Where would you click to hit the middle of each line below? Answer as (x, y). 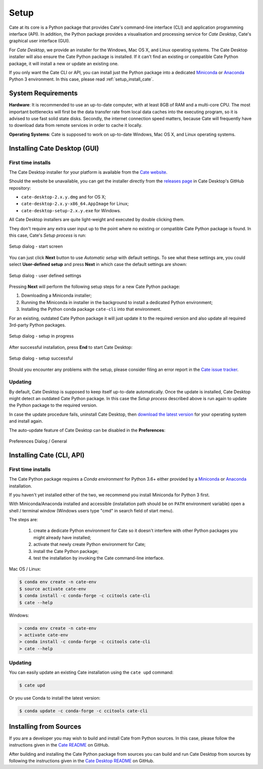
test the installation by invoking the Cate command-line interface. (99, 558)
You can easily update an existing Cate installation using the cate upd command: (91, 672)
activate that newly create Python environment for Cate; (90, 545)
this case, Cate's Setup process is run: (47, 235)
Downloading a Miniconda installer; (56, 296)
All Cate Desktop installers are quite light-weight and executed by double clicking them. (97, 220)
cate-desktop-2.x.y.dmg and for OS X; (64, 197)
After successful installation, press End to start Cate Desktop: (71, 347)
